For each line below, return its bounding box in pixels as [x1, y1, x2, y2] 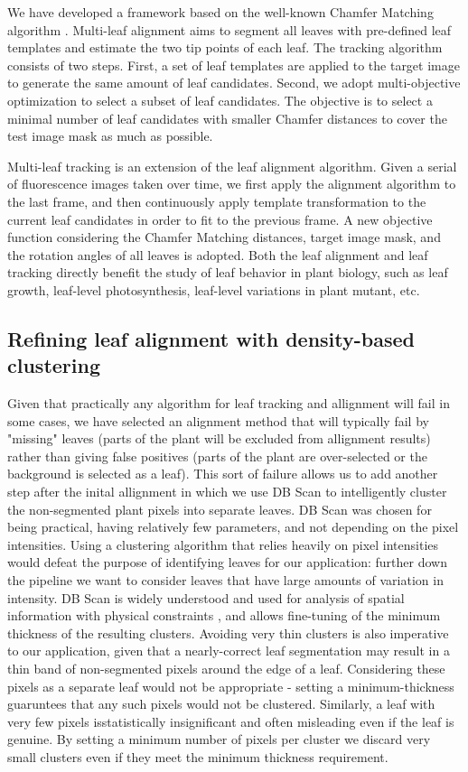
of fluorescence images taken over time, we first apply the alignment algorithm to [7, 174, 456, 193]
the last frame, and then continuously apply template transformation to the [7, 191, 426, 210]
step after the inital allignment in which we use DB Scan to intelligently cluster [7, 482, 447, 501]
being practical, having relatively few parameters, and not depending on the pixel [7, 517, 459, 536]
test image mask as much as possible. [7, 126, 213, 145]
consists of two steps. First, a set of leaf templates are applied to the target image [7, 55, 460, 74]
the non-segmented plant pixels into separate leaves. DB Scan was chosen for [7, 499, 432, 518]
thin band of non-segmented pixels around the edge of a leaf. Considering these [7, 659, 445, 677]
